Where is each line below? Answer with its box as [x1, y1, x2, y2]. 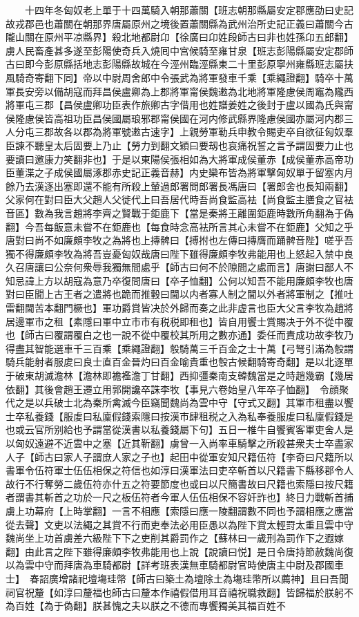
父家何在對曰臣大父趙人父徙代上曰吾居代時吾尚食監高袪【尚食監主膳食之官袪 [6, 192, 353, 207]
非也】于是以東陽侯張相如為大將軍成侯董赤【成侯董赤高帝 [82, 151, 344, 166]
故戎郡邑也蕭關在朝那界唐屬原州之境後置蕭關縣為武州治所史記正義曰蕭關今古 [6, 16, 353, 30]
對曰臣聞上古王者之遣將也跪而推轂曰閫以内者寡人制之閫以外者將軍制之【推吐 [6, 287, 353, 301]
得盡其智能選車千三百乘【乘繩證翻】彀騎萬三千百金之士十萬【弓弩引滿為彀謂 [6, 341, 353, 355]
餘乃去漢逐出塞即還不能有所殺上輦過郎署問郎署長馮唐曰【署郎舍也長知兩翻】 [6, 178, 353, 193]
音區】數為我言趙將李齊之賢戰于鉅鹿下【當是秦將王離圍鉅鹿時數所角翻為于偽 [6, 205, 353, 220]
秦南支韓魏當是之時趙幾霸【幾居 [208, 368, 353, 383]
